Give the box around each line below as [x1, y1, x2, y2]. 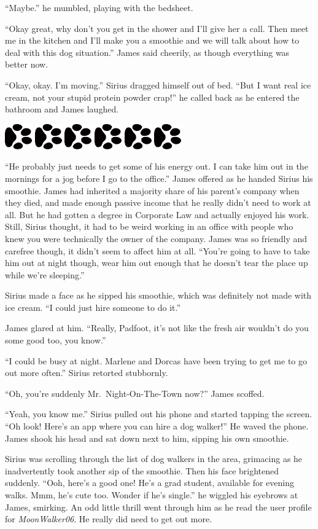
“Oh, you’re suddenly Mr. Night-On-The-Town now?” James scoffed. [5, 386, 265, 399]
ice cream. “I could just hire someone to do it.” [5, 300, 181, 313]
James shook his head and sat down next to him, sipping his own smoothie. [5, 431, 289, 444]
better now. [5, 58, 48, 71]
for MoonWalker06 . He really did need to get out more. [5, 512, 212, 525]
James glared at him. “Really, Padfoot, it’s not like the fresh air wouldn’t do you [5, 321, 309, 334]
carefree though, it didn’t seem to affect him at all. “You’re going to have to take [5, 244, 310, 257]
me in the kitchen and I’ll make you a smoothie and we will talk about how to [5, 34, 300, 47]
